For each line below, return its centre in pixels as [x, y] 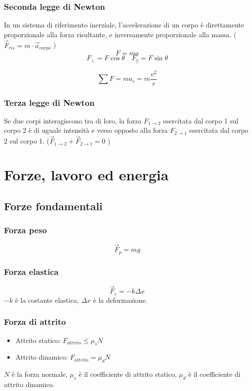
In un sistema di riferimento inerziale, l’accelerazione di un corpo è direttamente [124, 25]
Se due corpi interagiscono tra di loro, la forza [73, 120]
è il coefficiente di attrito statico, [128, 374]
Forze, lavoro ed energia [86, 175]
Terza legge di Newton [49, 102]
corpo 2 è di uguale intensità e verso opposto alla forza [86, 130]
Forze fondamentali [53, 206]
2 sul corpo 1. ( [27, 141]
